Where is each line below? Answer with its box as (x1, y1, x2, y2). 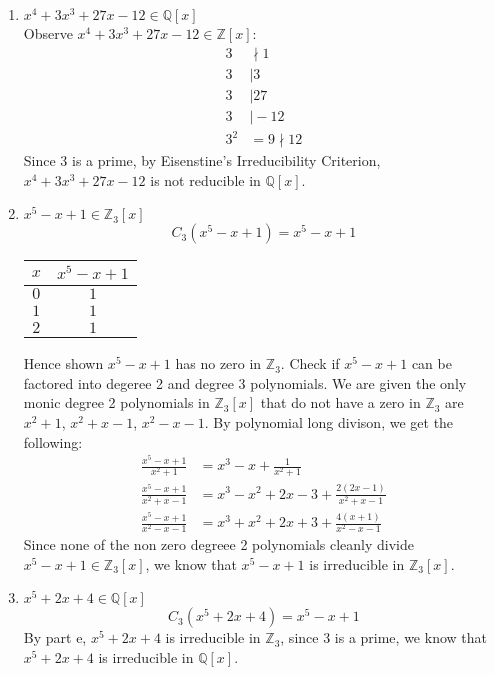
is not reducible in (150, 169, 261, 190)
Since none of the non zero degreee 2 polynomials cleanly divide (23, 534, 415, 555)
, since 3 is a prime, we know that (280, 627, 487, 648)
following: (23, 431, 83, 452)
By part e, (23, 627, 87, 648)
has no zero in (175, 353, 262, 374)
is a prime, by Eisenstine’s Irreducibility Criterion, (72, 150, 381, 171)
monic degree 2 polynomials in (23, 392, 210, 413)
